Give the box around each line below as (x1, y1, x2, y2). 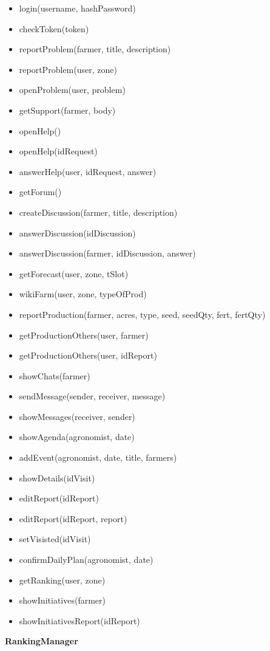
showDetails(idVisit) (19, 471, 95, 484)
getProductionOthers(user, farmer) (19, 328, 149, 341)
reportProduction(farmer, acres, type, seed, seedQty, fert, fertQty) (19, 308, 266, 320)
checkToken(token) (19, 22, 89, 35)
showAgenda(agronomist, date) (19, 430, 135, 443)
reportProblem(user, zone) (19, 63, 117, 75)
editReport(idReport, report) (19, 512, 127, 525)
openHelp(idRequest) (19, 145, 98, 157)
